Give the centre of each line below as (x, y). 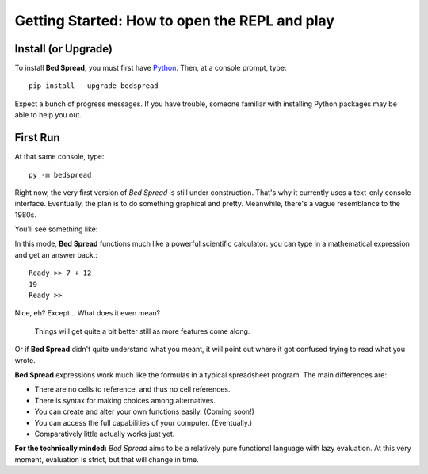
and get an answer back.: (56, 254)
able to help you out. (48, 115)
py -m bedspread (60, 175)
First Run (37, 138)
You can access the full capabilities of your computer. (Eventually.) (143, 422)
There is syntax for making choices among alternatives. (125, 400)
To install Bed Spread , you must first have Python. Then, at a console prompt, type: (151, 68)
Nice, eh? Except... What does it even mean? (88, 313)
